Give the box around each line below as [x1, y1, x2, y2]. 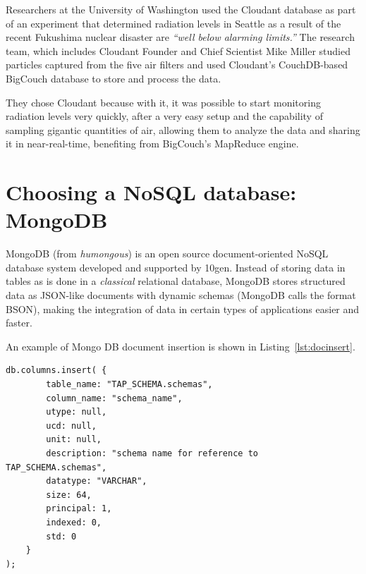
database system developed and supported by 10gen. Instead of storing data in [6, 259, 346, 274]
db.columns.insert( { [6, 365, 107, 376]
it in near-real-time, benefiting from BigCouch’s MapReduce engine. [6, 136, 299, 151]
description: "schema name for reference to [46, 448, 258, 458]
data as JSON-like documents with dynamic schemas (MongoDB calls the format [6, 288, 356, 303]
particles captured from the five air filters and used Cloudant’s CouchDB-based [6, 57, 348, 72]
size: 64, [46, 489, 92, 500]
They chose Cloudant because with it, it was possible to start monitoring [6, 94, 321, 109]
